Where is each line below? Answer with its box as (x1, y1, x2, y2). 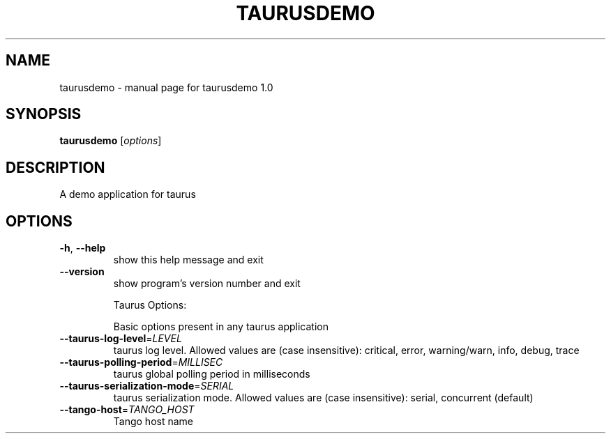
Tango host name (113, 415, 193, 428)
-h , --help (59, 242, 106, 254)
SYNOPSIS (6, 105, 82, 123)
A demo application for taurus (59, 188, 196, 201)
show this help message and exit (113, 254, 264, 266)
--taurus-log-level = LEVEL (59, 332, 182, 345)
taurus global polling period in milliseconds (113, 368, 310, 380)
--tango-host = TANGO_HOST (59, 403, 195, 416)
